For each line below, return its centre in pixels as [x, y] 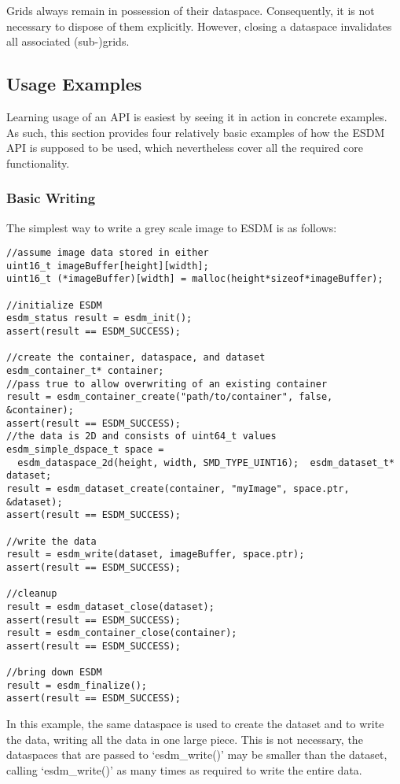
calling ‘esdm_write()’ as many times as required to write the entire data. [184, 769]
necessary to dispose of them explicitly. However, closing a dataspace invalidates [199, 26]
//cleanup [32, 594]
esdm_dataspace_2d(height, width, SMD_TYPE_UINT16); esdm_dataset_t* [206, 462]
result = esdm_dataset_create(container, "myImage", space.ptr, [178, 488]
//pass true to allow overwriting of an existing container [167, 384]
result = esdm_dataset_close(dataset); [110, 606]
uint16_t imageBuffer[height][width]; [108, 266]
